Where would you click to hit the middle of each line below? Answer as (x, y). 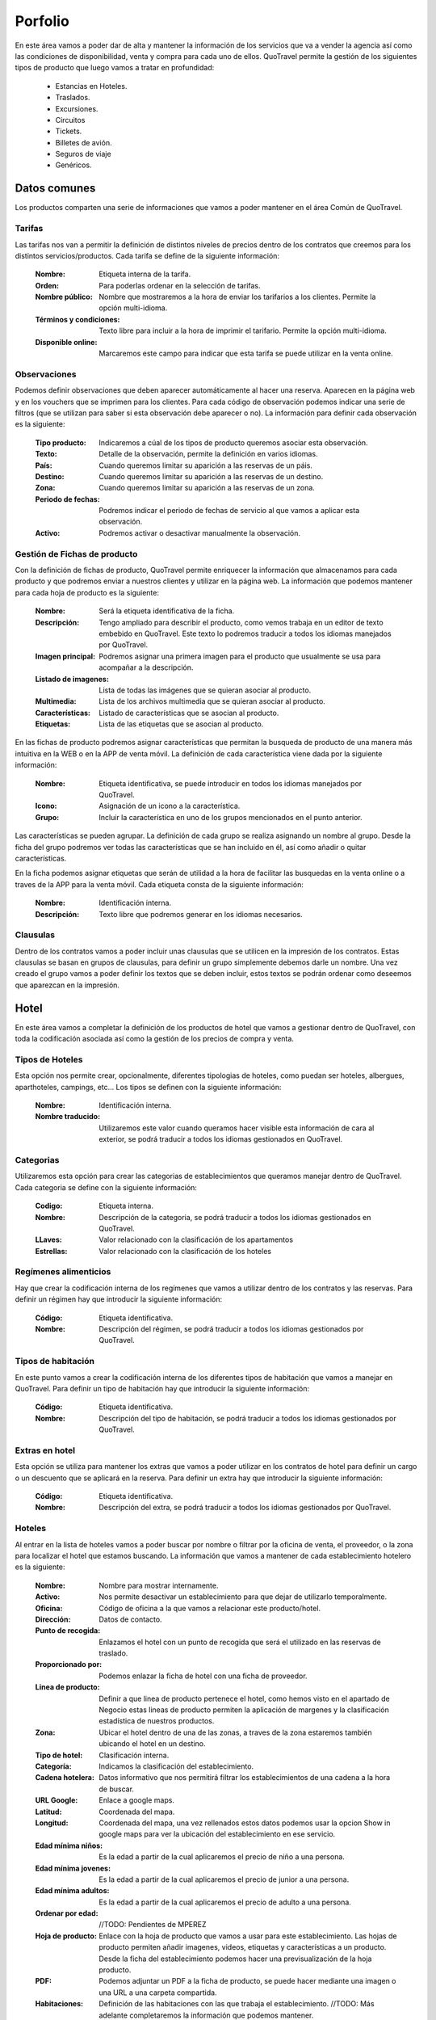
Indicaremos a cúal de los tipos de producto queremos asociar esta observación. (233, 442)
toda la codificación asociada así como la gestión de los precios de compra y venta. (155, 1039)
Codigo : (49, 1206)
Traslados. (73, 98)
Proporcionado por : (69, 1664)
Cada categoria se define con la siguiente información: (106, 1187)
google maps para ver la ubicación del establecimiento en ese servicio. (217, 1834)
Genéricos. (73, 165)
